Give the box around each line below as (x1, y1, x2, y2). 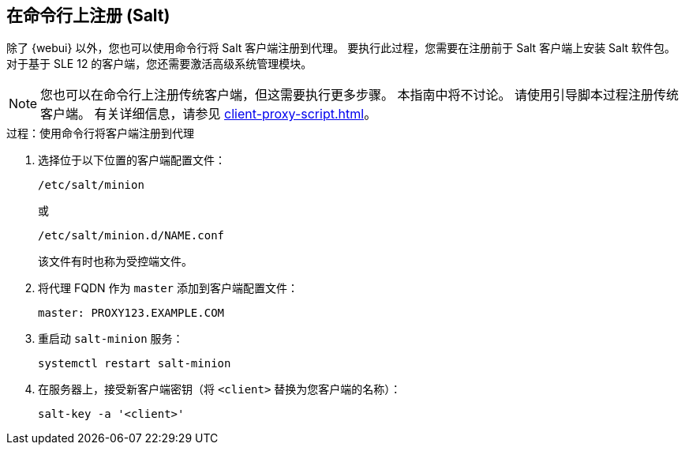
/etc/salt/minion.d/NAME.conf (38, 229, 225, 242)
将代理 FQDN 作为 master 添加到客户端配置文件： (38, 281, 298, 295)
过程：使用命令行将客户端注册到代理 (6, 126, 194, 141)
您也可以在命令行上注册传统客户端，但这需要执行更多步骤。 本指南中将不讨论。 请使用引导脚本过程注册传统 (40, 87, 679, 103)
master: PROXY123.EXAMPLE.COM (38, 306, 225, 320)
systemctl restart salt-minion (38, 357, 231, 370)
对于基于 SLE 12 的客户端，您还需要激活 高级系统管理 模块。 (6, 57, 313, 71)
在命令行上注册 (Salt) (6, 6, 170, 25)
